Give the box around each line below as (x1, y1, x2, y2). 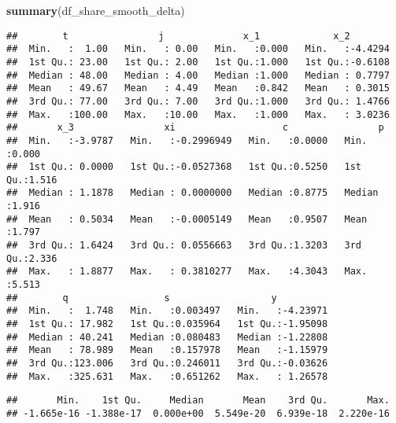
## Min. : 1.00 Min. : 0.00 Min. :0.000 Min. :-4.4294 (6, 43, 390, 55)
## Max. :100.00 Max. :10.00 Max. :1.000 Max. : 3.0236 (6, 109, 390, 120)
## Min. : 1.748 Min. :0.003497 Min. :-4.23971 (6, 305, 328, 317)
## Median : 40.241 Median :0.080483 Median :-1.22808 (6, 331, 328, 343)
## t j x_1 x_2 (6, 30, 350, 42)
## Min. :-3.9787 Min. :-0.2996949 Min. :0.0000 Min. (6, 134, 368, 146)
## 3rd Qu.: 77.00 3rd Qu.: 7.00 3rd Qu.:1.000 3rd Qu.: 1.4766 (6, 95, 390, 107)
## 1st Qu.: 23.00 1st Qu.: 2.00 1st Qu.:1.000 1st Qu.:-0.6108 (6, 56, 390, 68)
